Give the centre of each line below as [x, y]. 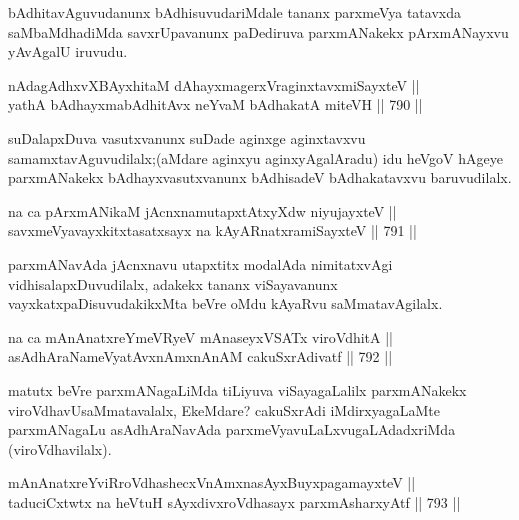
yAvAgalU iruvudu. [68, 51]
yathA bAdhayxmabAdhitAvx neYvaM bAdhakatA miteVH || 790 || [215, 104]
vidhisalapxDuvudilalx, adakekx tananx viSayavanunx [173, 283]
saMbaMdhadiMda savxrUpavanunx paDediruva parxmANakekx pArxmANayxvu [258, 31]
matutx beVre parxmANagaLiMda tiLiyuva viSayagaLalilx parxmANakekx [237, 389]
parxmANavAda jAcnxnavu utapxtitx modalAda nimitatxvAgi [200, 263]
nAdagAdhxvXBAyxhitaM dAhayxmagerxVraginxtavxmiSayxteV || [214, 84]
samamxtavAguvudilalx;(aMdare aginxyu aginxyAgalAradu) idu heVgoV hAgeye [255, 157]
